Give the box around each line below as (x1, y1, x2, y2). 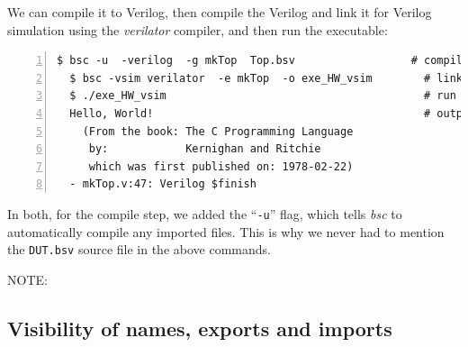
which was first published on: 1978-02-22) (88, 160, 354, 173)
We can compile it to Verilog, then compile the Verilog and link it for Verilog (7, 3, 432, 21)
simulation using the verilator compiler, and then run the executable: (7, 20, 388, 39)
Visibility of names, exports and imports (7, 314, 392, 342)
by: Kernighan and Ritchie (88, 142, 321, 156)
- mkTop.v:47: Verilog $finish (69, 178, 256, 191)
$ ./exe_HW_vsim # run (69, 89, 456, 103)
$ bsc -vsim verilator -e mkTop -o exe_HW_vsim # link (69, 71, 463, 85)
